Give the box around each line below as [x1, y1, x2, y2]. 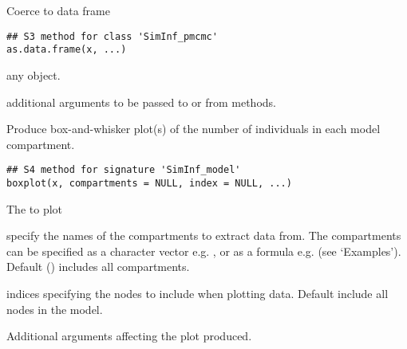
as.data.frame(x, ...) [6, 44, 127, 56]
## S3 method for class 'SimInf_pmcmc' [6, 30, 218, 42]
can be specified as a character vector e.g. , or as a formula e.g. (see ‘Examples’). [6, 242, 401, 259]
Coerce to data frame [6, 2, 110, 18]
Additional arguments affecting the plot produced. [6, 327, 252, 344]
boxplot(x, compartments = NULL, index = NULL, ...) [6, 177, 292, 189]
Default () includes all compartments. [6, 258, 190, 275]
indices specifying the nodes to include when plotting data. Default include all [6, 284, 389, 301]
